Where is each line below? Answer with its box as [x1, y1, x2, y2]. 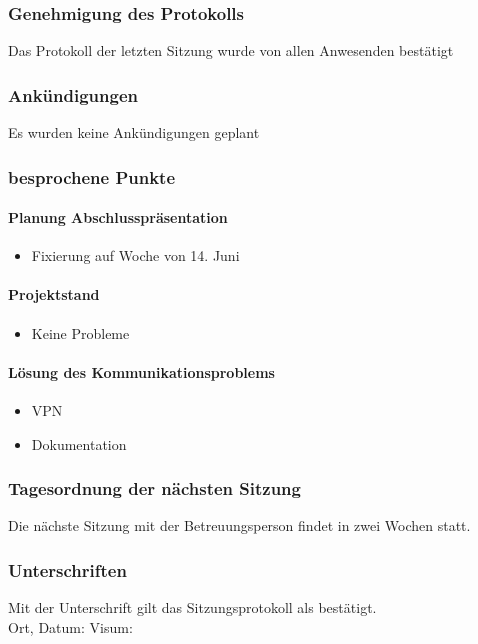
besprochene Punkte [8, 164, 176, 189]
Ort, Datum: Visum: [8, 616, 133, 637]
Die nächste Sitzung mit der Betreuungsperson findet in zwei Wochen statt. [8, 515, 471, 536]
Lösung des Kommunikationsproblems [8, 361, 275, 382]
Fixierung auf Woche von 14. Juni [31, 245, 240, 266]
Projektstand [8, 284, 100, 305]
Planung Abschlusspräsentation [8, 207, 228, 228]
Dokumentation [31, 433, 127, 454]
